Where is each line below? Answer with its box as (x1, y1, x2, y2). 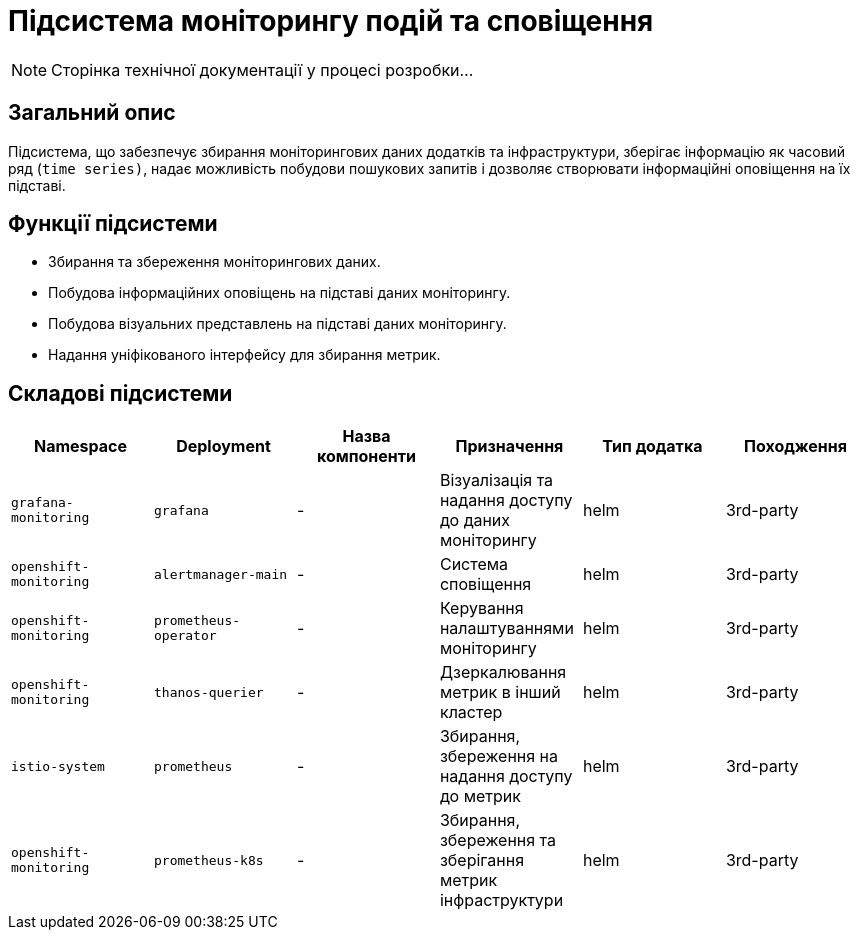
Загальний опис (8, 100, 176, 126)
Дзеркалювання (439, 662, 567, 683)
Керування (439, 598, 524, 619)
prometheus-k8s (153, 852, 264, 868)
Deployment (176, 436, 271, 457)
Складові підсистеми (8, 380, 233, 406)
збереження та (439, 830, 557, 851)
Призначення (455, 436, 564, 457)
